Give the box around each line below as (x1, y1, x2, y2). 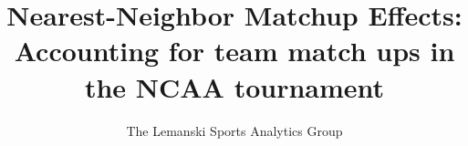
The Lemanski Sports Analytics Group (126, 120, 343, 140)
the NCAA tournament (84, 68, 385, 105)
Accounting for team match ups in (14, 32, 455, 69)
